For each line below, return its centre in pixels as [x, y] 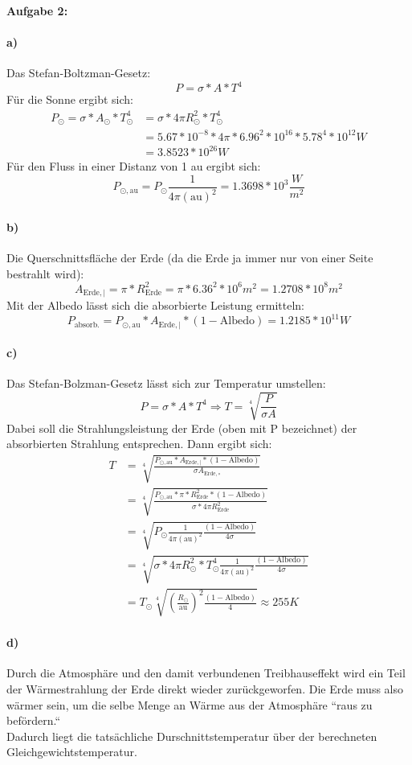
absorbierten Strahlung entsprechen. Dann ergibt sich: [139, 444]
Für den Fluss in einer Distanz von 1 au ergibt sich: [134, 166]
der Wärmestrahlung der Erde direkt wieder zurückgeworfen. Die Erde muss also [205, 689]
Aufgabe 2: [37, 10]
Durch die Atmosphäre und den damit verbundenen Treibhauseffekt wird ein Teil [206, 673]
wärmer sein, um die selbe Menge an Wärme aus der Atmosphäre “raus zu [190, 704]
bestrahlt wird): [45, 273]
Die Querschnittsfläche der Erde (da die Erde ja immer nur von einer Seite [190, 257]
